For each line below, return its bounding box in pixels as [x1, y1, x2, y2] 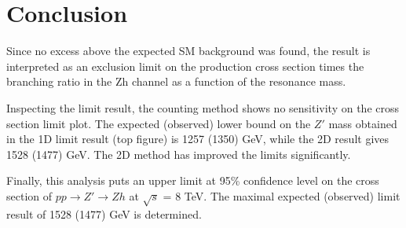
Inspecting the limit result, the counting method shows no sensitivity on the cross [6, 99, 400, 116]
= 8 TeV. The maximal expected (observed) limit [163, 187, 401, 204]
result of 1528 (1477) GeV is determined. [6, 205, 202, 222]
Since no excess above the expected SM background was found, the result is [6, 42, 371, 59]
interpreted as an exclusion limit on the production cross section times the [6, 57, 364, 74]
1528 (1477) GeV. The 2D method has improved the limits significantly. [6, 145, 351, 162]
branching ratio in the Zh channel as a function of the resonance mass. [6, 73, 346, 90]
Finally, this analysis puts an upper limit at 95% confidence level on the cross [6, 172, 379, 189]
